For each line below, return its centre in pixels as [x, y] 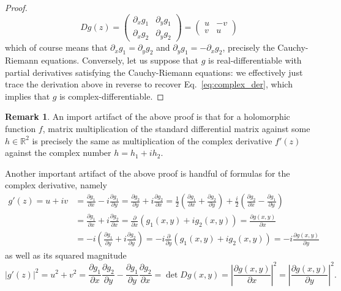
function [21, 129]
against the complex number [58, 153]
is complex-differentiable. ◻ [112, 96]
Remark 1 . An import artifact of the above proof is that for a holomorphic [148, 116]
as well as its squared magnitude [66, 255]
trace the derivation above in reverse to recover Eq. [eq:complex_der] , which [149, 84]
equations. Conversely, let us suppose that [120, 60]
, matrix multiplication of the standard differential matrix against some [176, 129]
